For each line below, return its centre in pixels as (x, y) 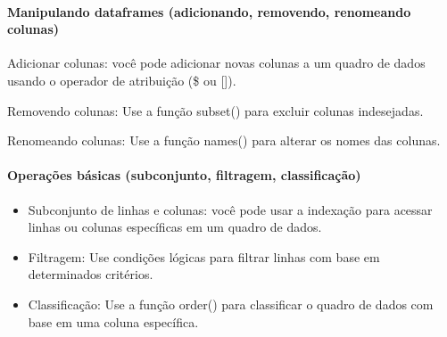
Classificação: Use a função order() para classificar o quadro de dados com (231, 304)
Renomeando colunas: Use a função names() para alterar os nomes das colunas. (224, 140)
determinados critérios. (91, 274)
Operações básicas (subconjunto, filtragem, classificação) (184, 175)
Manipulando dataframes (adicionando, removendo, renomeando (209, 11)
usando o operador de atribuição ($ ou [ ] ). (122, 80)
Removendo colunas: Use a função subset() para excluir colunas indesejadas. (215, 110)
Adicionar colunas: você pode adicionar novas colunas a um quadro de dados (216, 63)
